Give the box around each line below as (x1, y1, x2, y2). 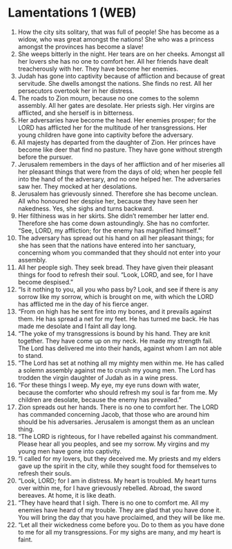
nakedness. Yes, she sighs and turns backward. (17, 204, 154, 213)
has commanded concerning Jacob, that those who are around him (17, 410, 210, 418)
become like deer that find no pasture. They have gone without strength (17, 145, 223, 154)
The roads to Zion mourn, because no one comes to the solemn (17, 93, 200, 102)
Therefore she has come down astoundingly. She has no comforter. (17, 219, 210, 227)
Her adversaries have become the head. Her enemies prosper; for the (17, 116, 217, 124)
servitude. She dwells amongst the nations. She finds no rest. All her (17, 79, 213, 87)
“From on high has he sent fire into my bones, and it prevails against (17, 307, 212, 316)
